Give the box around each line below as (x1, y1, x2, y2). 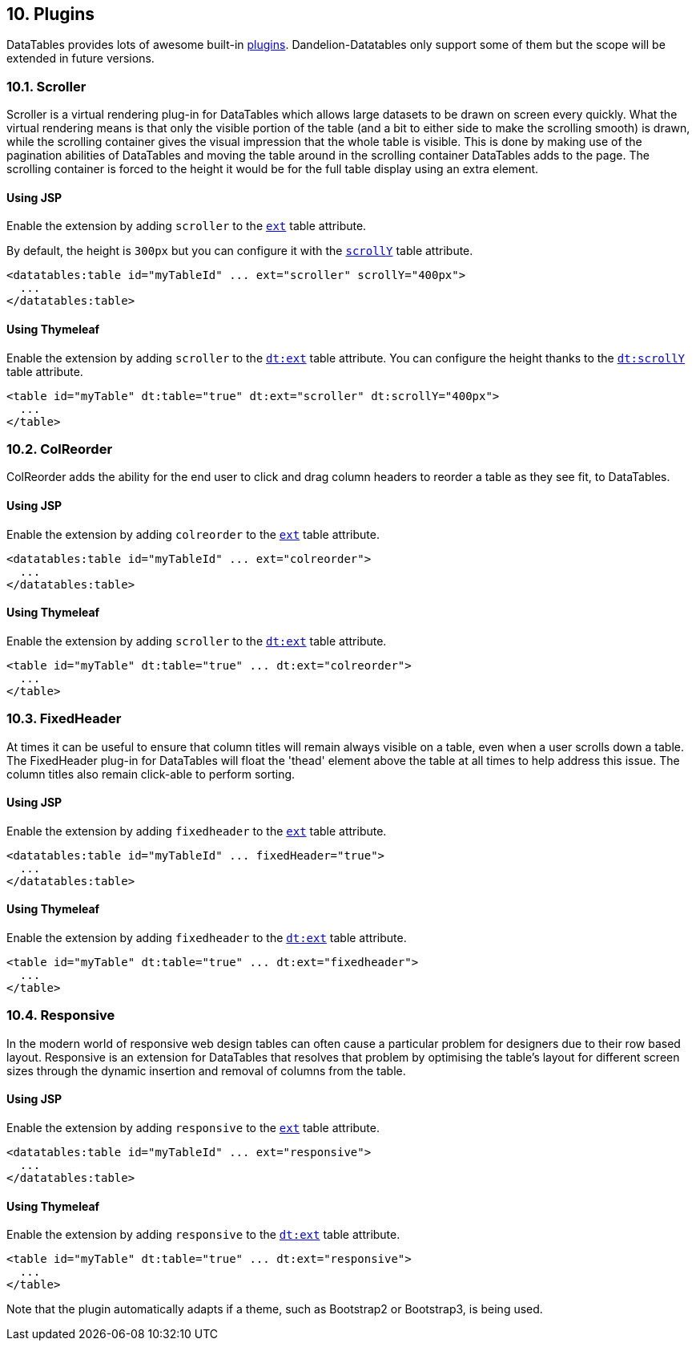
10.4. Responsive (6, 1007, 115, 1024)
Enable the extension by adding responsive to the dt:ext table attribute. (6, 1228, 400, 1242)
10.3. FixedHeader (6, 710, 122, 727)
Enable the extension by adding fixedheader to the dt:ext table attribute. (6, 930, 407, 945)
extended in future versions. (6, 51, 155, 66)
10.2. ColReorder (6, 440, 113, 457)
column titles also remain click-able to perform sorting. (6, 767, 296, 781)
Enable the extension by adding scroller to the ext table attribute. (6, 219, 367, 233)
